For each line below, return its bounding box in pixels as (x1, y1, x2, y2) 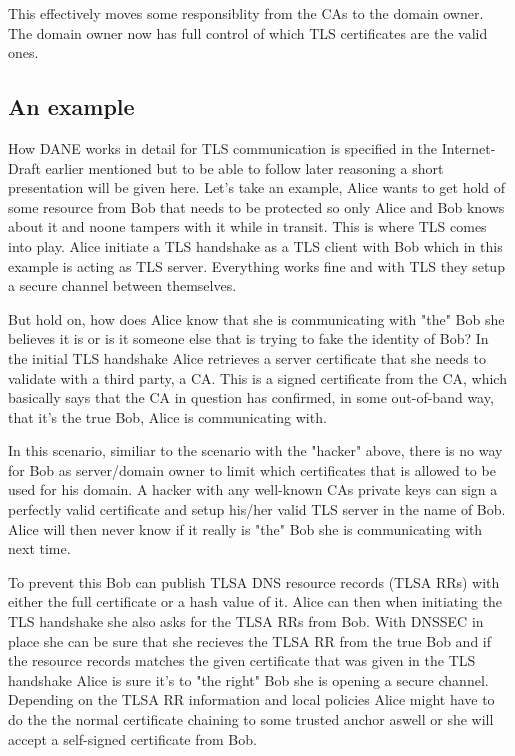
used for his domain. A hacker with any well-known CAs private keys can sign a (8, 479, 498, 500)
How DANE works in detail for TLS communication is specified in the (8, 137, 438, 158)
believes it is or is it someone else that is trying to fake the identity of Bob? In (8, 328, 489, 349)
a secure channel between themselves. (8, 275, 237, 296)
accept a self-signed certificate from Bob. (8, 728, 257, 749)
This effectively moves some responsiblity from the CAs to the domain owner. (8, 3, 484, 23)
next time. (8, 538, 71, 559)
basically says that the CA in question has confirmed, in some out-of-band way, (8, 387, 494, 408)
